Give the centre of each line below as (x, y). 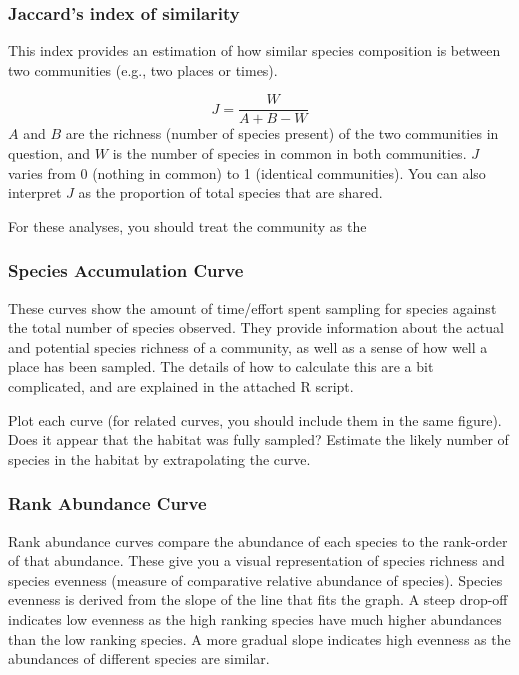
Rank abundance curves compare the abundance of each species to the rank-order (258, 540)
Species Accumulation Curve (126, 270)
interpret (35, 192)
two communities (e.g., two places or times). (143, 69)
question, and (49, 153)
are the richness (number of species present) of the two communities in (282, 133)
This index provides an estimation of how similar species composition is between (254, 50)
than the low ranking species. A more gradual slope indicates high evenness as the (259, 638)
